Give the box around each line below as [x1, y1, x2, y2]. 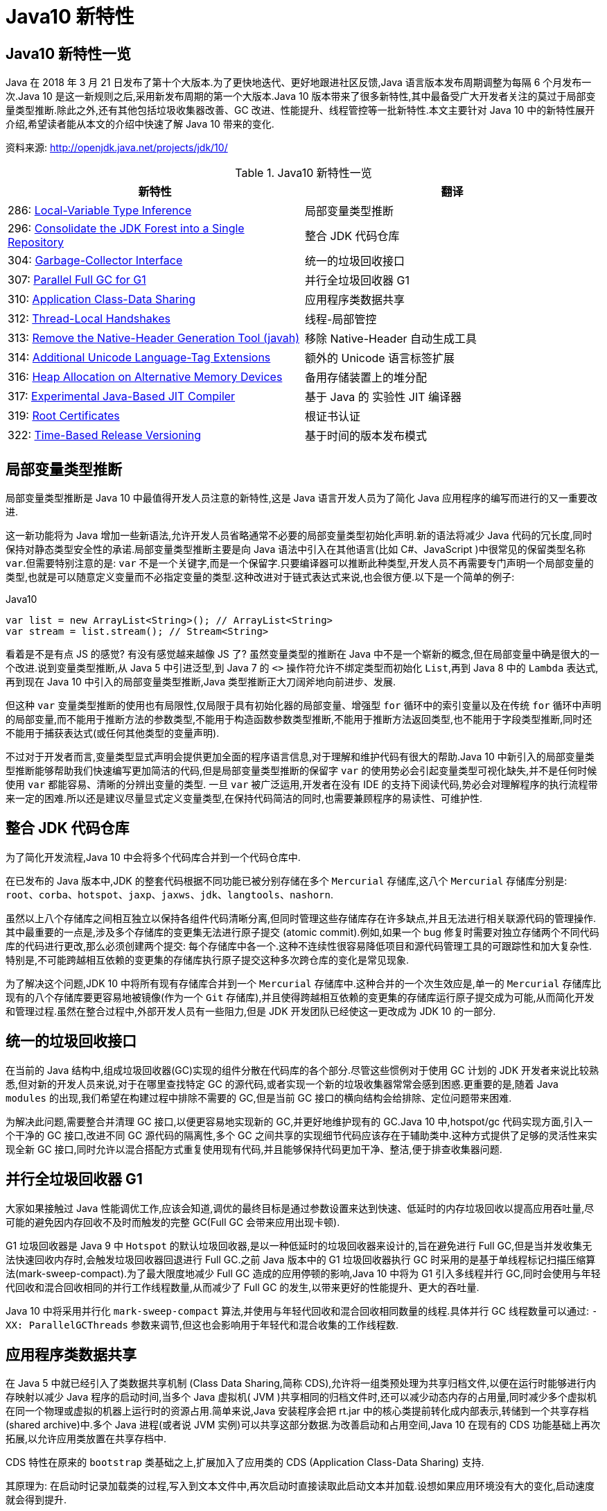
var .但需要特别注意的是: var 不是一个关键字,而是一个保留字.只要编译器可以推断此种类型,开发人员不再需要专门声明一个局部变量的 [6, 557, 594, 570]
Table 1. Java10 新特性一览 [235, 166, 372, 180]
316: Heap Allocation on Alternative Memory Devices [8, 370, 283, 384]
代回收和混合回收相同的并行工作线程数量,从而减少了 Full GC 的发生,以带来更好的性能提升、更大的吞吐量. [6, 1281, 480, 1293]
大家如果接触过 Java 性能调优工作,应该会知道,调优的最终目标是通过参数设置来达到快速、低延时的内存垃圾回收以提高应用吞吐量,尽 [6, 1202, 595, 1214]
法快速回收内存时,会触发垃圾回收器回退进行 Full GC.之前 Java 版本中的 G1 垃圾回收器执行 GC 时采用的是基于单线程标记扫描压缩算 [6, 1253, 596, 1265]
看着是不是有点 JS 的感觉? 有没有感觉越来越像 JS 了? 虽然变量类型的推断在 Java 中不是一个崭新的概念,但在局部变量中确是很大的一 [6, 648, 600, 660]
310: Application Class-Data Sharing [8, 292, 196, 307]
